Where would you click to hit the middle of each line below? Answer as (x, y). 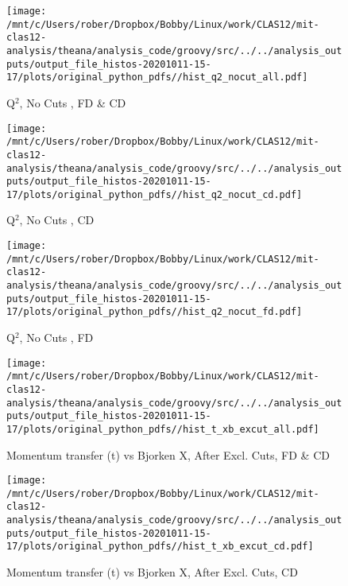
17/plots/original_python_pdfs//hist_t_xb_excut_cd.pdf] (160, 547)
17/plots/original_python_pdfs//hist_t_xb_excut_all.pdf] (163, 429)
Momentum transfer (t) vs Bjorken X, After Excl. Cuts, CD (152, 572)
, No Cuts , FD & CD (73, 102)
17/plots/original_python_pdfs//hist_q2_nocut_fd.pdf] (155, 312)
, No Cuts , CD (57, 220)
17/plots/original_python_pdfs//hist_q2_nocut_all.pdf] (157, 78)
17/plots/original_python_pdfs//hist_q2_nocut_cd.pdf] (155, 194)
